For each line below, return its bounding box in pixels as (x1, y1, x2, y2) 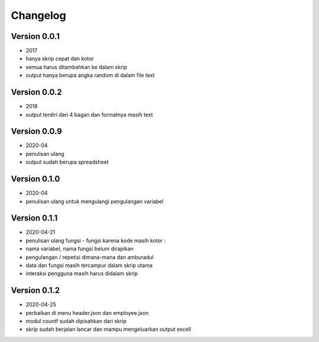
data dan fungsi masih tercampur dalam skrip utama (25, 262, 153, 269)
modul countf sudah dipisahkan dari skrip (25, 318, 127, 325)
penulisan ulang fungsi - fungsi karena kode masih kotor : (25, 237, 166, 244)
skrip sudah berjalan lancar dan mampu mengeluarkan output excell (25, 325, 191, 333)
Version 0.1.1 (11, 213, 58, 223)
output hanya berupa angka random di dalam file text (25, 71, 155, 79)
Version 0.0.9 (11, 126, 62, 136)
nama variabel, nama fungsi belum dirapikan (25, 245, 134, 252)
